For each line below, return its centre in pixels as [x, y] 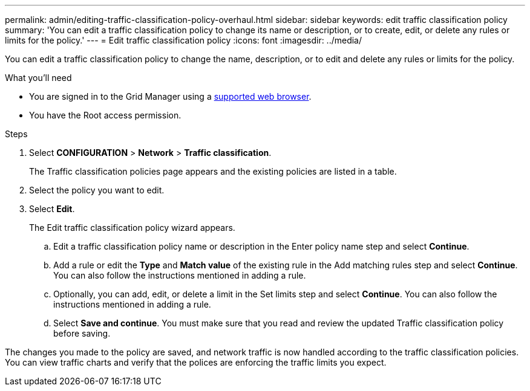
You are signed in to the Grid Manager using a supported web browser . [170, 96]
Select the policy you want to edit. [97, 190]
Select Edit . [52, 209]
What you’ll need [38, 78]
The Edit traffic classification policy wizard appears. [132, 228]
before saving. [82, 333]
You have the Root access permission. [105, 115]
